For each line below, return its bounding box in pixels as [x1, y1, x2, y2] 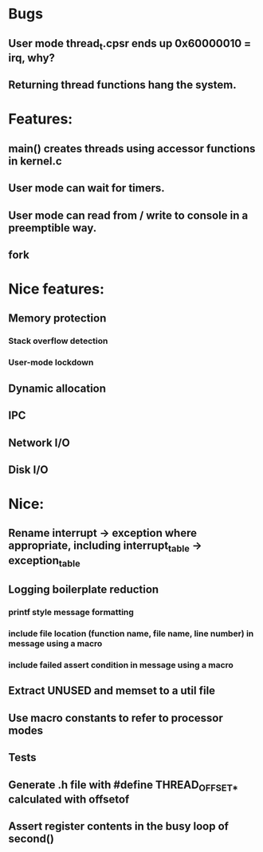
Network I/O [8, 436, 70, 449]
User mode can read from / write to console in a [8, 208, 249, 222]
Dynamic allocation [8, 381, 106, 395]
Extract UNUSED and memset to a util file [8, 684, 216, 698]
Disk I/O [8, 463, 49, 476]
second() [8, 832, 54, 846]
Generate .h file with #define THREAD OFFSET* [8, 778, 239, 794]
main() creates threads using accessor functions [8, 141, 256, 156]
